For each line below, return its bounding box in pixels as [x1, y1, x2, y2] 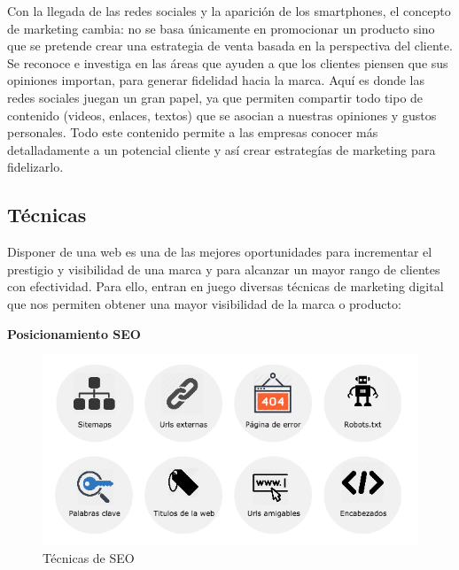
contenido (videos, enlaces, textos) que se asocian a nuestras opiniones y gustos [7, 105, 437, 124]
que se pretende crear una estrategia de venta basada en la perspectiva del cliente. [7, 36, 453, 55]
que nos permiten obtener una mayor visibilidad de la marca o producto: [7, 294, 401, 312]
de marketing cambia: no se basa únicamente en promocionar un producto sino [7, 19, 435, 37]
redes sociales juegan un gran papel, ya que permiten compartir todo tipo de [7, 88, 424, 106]
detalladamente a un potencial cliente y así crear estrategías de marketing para [7, 140, 436, 158]
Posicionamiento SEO [7, 324, 141, 343]
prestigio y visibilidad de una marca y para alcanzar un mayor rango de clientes [7, 259, 440, 278]
